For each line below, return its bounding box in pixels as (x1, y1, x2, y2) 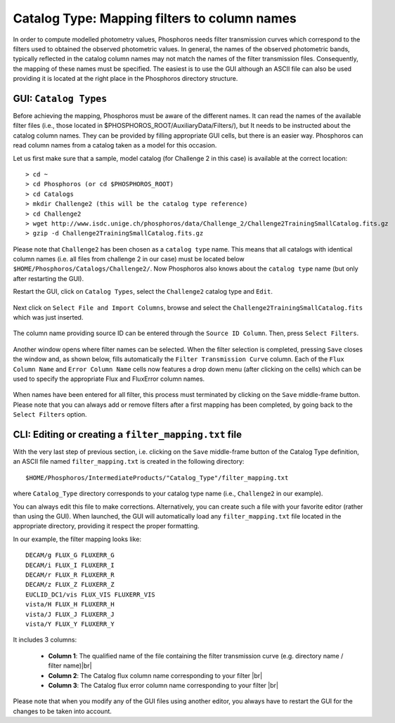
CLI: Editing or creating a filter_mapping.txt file (13, 429, 242, 441)
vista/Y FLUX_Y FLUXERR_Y (25, 620, 115, 628)
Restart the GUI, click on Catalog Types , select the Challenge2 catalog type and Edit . (13, 287, 273, 296)
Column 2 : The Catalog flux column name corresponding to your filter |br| (48, 671, 263, 679)
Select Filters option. (13, 410, 87, 419)
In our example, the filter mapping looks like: (13, 535, 142, 543)
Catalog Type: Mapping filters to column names (13, 11, 297, 26)
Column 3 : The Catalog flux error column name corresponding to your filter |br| (48, 681, 279, 689)
